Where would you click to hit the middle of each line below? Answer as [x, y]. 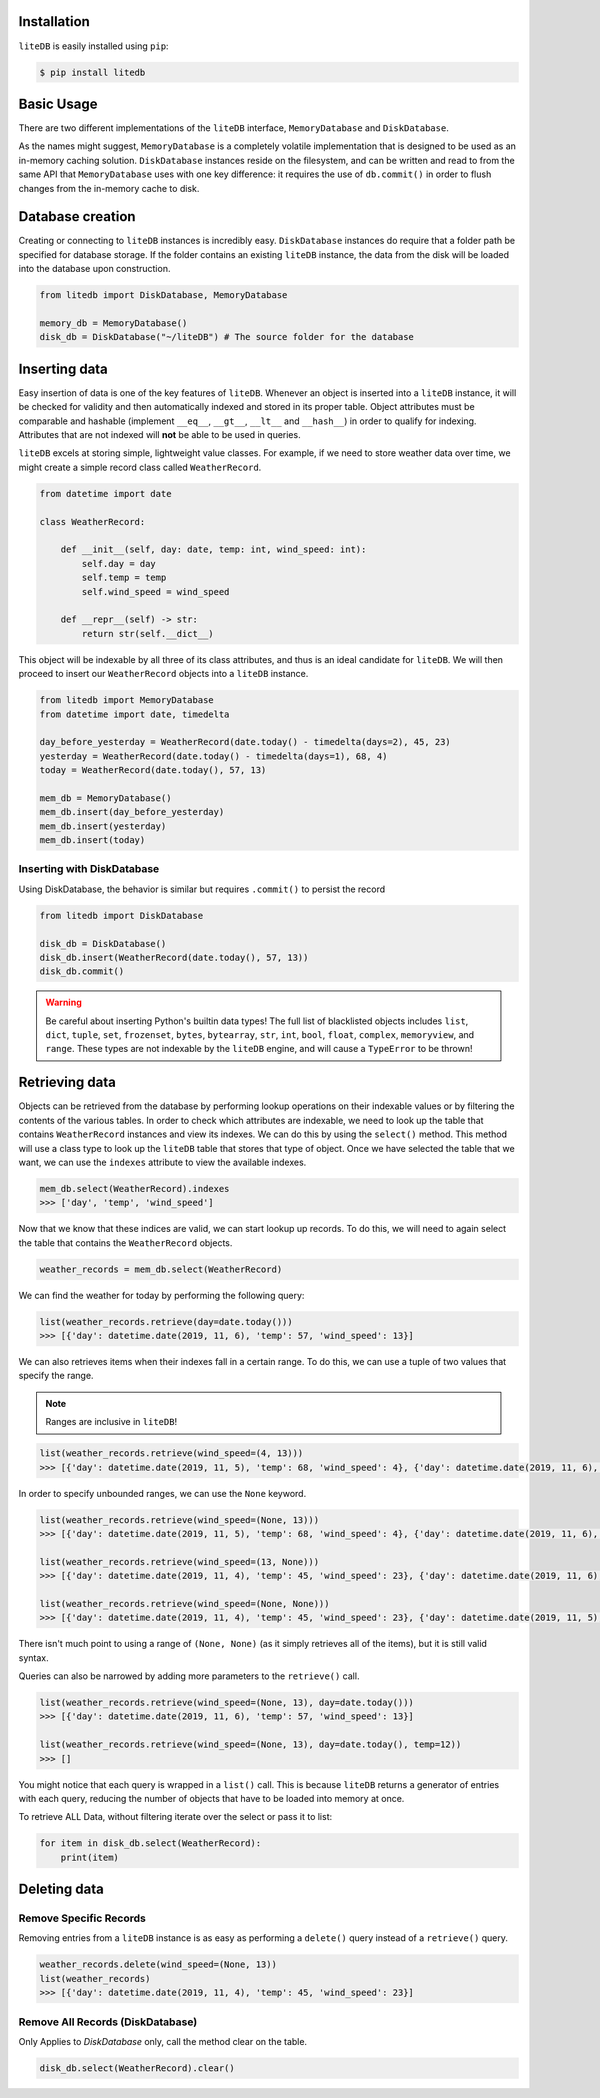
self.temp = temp [124, 578]
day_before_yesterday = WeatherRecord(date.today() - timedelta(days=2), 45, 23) [245, 742]
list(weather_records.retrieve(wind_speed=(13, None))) [179, 1561]
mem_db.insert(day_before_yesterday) [132, 812]
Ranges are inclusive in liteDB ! [111, 1422]
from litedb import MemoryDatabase [126, 700]
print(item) [90, 1857]
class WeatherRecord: [92, 521]
